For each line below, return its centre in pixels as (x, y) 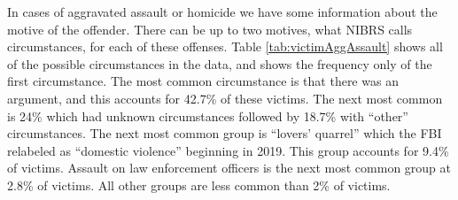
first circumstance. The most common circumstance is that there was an (203, 81)
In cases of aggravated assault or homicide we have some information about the (222, 12)
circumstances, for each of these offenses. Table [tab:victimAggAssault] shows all (225, 46)
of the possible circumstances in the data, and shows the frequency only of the (220, 63)
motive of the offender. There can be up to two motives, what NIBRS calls (210, 29)
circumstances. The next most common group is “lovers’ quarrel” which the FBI (225, 133)
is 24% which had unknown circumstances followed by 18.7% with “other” (208, 115)
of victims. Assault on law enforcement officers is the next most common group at (229, 168)
